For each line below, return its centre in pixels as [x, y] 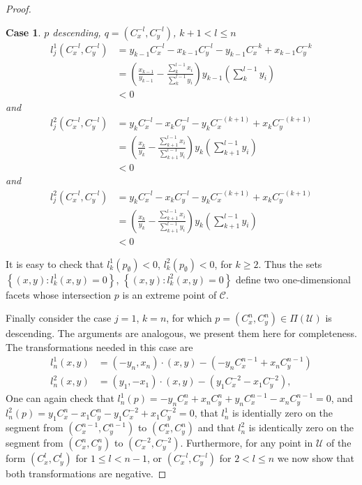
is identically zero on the [301, 427]
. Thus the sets [290, 263]
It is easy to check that [55, 263]
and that [216, 427]
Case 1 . [23, 32]
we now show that [316, 458]
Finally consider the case [59, 318]
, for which [189, 318]
